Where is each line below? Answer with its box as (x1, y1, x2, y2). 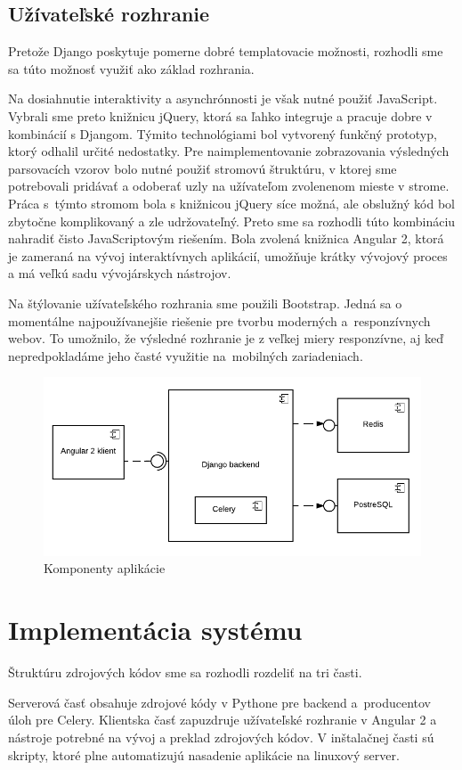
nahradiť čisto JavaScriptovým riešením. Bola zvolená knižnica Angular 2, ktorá (8, 229, 444, 248)
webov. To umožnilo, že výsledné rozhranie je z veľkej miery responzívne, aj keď (8, 329, 444, 348)
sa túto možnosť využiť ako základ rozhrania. (8, 59, 255, 78)
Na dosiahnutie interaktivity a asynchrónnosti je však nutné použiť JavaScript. (8, 89, 438, 108)
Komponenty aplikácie (44, 559, 166, 577)
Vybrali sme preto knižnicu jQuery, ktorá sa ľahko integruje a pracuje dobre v (8, 106, 433, 125)
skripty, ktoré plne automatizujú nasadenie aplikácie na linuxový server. (8, 745, 400, 764)
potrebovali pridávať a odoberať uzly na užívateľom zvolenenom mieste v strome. (8, 176, 450, 195)
